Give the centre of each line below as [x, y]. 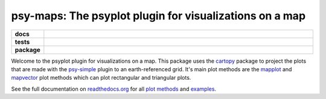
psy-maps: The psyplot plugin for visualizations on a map [158, 16]
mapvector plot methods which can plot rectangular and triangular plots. [101, 78]
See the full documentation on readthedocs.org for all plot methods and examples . [114, 89]
